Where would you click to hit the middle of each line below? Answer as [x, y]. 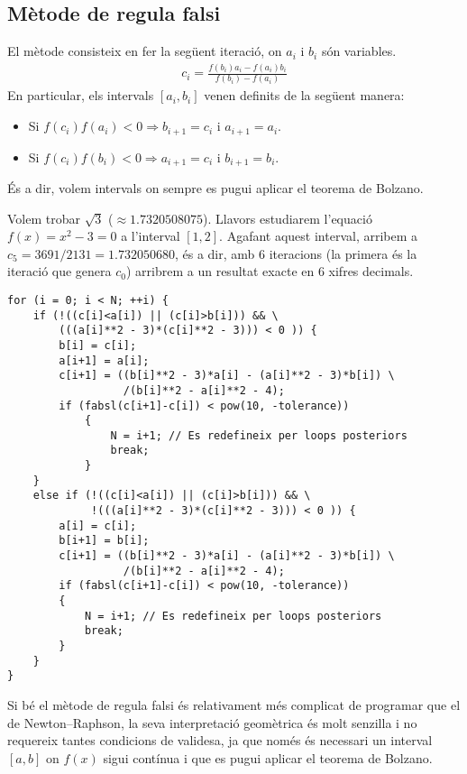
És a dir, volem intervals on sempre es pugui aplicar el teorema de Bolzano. [215, 187]
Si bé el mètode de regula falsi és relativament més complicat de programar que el [234, 704]
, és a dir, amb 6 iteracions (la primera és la [296, 253]
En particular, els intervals [81, 95]
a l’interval [151, 236]
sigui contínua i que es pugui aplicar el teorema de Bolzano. [268, 757]
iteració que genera [60, 271]
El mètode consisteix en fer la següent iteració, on [145, 51]
